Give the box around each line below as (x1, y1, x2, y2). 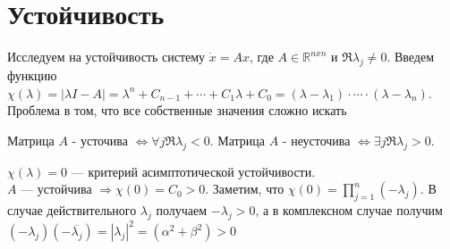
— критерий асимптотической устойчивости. (71, 162, 316, 180)
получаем (156, 200, 208, 219)
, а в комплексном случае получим (255, 200, 443, 219)
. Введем (386, 47, 435, 66)
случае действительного (7, 200, 137, 219)
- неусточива (282, 130, 351, 149)
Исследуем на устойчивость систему (7, 47, 206, 66)
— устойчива (21, 179, 92, 198)
